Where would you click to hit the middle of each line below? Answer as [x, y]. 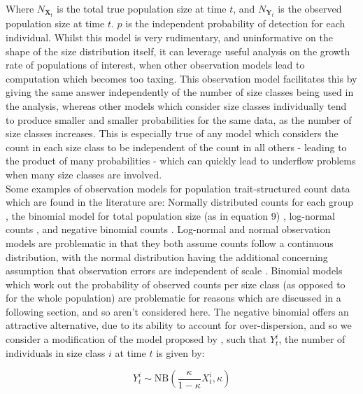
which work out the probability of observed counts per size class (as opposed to [176, 284]
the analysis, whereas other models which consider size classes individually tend [176, 105]
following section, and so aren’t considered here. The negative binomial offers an [177, 311]
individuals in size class [56, 352]
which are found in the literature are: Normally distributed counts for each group [180, 202]
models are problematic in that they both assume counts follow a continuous [170, 242]
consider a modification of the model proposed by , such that [136, 339]
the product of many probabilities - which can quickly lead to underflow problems [181, 161]
